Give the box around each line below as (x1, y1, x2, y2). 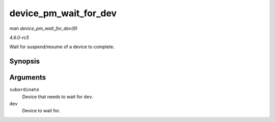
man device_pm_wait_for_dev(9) (9, 25, 78, 31)
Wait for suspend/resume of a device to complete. (9, 44, 115, 50)
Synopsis (9, 57, 40, 66)
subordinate (9, 87, 39, 93)
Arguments (9, 73, 46, 82)
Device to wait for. (22, 108, 61, 114)
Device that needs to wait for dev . (22, 94, 94, 100)
